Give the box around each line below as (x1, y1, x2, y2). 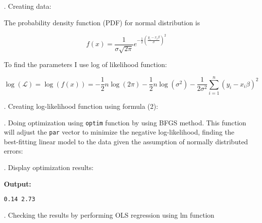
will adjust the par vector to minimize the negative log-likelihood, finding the (4, 127, 234, 137)
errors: (4, 146, 23, 156)
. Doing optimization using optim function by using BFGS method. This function (4, 117, 246, 127)
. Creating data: (4, 1, 52, 11)
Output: (4, 178, 31, 189)
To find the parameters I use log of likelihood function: (4, 59, 167, 69)
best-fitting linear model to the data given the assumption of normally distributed (4, 136, 248, 146)
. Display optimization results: (4, 162, 94, 172)
